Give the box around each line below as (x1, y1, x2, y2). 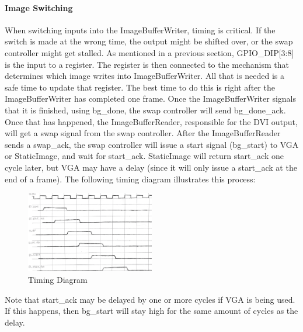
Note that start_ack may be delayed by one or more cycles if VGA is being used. (5, 293, 295, 305)
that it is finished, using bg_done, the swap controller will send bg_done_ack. (5, 103, 286, 116)
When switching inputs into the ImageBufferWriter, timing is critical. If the (5, 23, 276, 36)
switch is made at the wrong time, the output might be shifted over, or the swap (5, 35, 293, 47)
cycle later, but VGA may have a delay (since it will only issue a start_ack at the (5, 161, 297, 173)
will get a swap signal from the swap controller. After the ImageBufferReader (5, 127, 281, 139)
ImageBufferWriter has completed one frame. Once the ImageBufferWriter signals (5, 92, 297, 105)
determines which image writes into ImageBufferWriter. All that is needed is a (5, 70, 284, 82)
